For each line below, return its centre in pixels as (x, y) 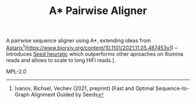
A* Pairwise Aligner (98, 11)
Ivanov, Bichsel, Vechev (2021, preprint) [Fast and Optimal (84, 88)
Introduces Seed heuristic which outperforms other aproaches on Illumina (95, 54)
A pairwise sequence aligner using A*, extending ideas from (78, 41)
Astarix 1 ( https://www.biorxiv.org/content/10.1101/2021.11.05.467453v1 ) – (92, 47)
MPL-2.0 (16, 71)
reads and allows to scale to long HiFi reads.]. (61, 60)
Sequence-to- (172, 88)
